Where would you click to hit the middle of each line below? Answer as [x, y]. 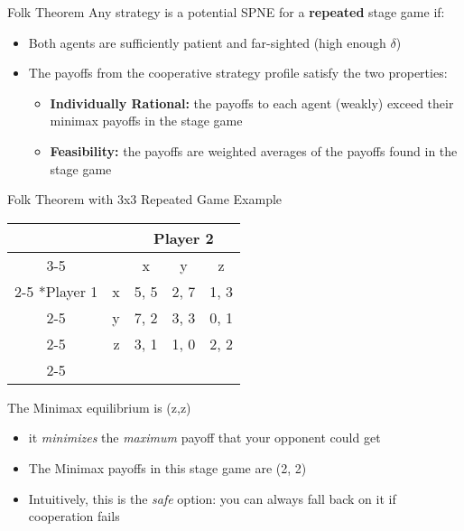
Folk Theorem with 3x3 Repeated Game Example [145, 199]
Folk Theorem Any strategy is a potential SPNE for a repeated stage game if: [226, 12]
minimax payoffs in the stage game [146, 121]
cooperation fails [74, 516]
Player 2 [184, 238]
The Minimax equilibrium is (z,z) [99, 407]
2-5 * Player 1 [56, 291]
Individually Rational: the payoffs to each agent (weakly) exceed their [252, 102]
